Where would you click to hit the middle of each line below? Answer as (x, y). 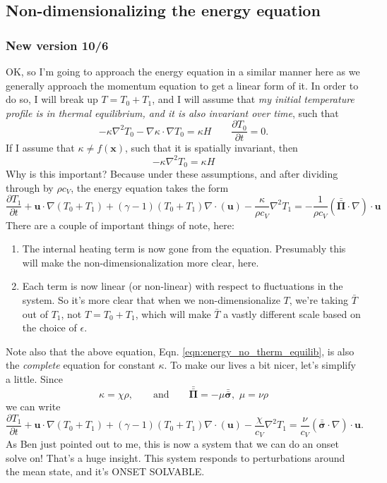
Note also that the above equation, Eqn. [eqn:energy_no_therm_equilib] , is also (180, 351)
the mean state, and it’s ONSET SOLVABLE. (105, 471)
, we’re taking (319, 300)
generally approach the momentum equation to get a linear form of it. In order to (182, 85)
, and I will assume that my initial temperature (253, 99)
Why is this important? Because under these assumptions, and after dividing (172, 173)
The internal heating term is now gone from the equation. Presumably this (184, 249)
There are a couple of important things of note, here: (120, 225)
